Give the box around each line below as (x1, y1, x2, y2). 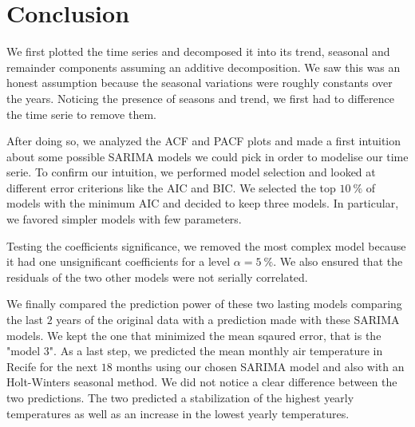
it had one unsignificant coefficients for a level (6, 253, 231, 270)
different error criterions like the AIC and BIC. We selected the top (6, 179, 336, 196)
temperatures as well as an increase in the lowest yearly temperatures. (6, 405, 350, 421)
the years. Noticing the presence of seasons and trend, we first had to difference (6, 89, 394, 106)
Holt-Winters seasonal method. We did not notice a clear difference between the (6, 374, 397, 390)
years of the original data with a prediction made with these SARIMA (56, 311, 400, 328)
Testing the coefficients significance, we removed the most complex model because (6, 237, 406, 254)
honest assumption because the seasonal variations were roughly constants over (6, 74, 393, 91)
